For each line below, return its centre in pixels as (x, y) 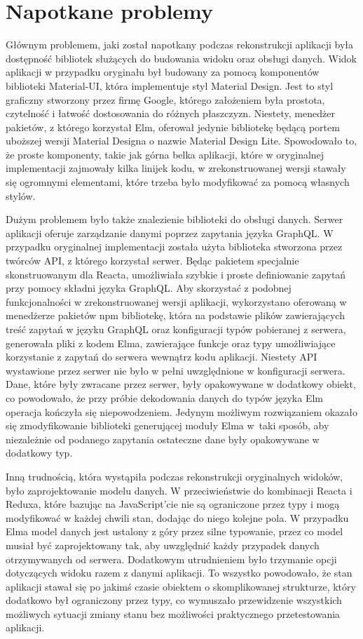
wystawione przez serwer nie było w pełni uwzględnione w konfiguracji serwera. (176, 370)
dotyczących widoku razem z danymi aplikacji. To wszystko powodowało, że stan (179, 573)
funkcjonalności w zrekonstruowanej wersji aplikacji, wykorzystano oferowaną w (176, 301)
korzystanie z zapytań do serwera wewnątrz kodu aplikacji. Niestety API (162, 357)
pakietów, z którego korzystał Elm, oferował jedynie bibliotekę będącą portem (173, 127)
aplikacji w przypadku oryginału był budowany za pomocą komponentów (163, 72)
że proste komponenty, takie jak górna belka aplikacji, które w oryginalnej (165, 154)
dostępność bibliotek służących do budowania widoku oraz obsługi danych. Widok (181, 58)
